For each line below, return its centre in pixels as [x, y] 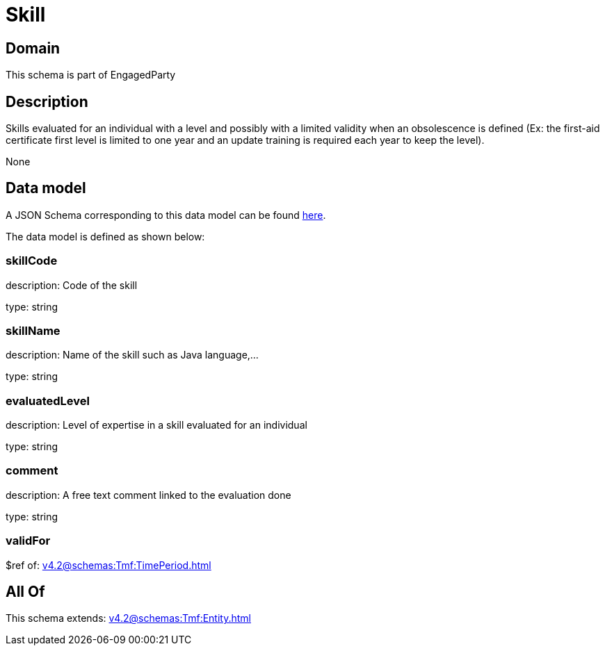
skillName [33, 330]
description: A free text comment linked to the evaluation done [148, 495]
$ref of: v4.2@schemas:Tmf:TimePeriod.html [108, 565]
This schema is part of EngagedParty [91, 75]
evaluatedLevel [48, 401]
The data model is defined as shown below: [105, 236]
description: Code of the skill [72, 285]
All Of [25, 592]
